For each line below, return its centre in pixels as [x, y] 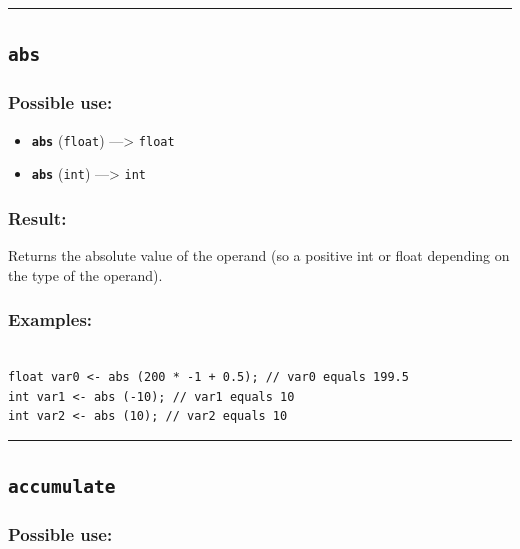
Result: [37, 217]
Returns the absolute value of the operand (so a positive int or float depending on [259, 255]
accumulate [62, 487]
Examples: [50, 319]
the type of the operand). [85, 274]
